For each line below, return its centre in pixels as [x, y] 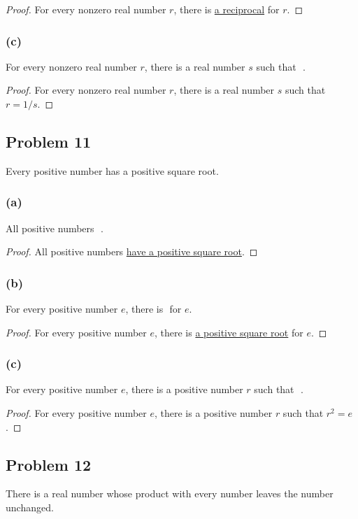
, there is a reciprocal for [227, 9]
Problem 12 [49, 464]
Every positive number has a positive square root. [112, 170]
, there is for [153, 309]
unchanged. [30, 507]
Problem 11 [49, 141]
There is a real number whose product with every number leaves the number [170, 493]
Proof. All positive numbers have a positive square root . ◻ [132, 251]
